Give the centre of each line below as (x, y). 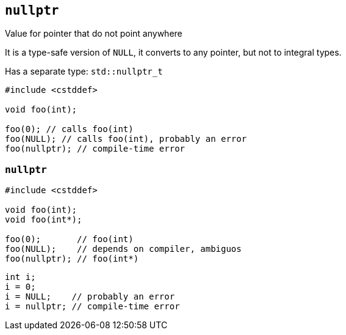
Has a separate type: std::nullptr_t (84, 72)
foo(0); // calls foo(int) (69, 129)
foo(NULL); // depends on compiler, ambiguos (123, 249)
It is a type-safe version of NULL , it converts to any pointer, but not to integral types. (173, 53)
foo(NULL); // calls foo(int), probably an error (126, 139)
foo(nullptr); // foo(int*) (72, 259)
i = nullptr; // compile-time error (92, 307)
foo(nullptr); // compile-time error (95, 149)
